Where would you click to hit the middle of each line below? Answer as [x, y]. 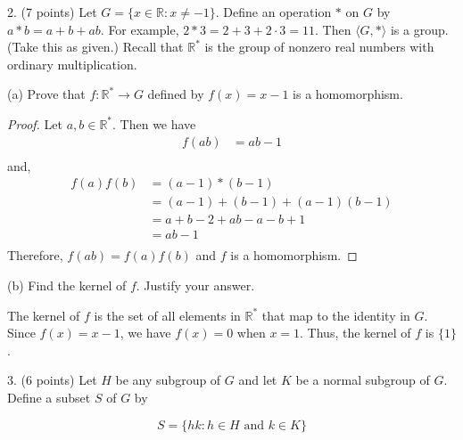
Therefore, [35, 255]
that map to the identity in [336, 315]
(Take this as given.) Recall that [95, 47]
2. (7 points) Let [52, 12]
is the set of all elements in [167, 315]
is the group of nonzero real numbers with [319, 47]
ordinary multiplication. [72, 64]
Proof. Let [35, 123]
